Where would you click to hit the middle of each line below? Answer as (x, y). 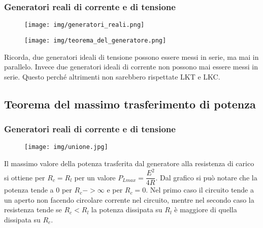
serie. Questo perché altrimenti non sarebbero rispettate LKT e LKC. (112, 76)
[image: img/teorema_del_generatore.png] (95, 40)
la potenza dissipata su (127, 210)
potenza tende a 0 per (38, 190)
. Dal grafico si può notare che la (206, 177)
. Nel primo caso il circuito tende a (200, 190)
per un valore (95, 177)
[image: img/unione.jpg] (66, 147)
